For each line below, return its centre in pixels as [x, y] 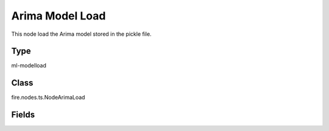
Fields [23, 115]
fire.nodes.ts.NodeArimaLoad [48, 98]
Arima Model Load [58, 16]
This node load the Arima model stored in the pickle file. [81, 34]
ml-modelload [29, 65]
